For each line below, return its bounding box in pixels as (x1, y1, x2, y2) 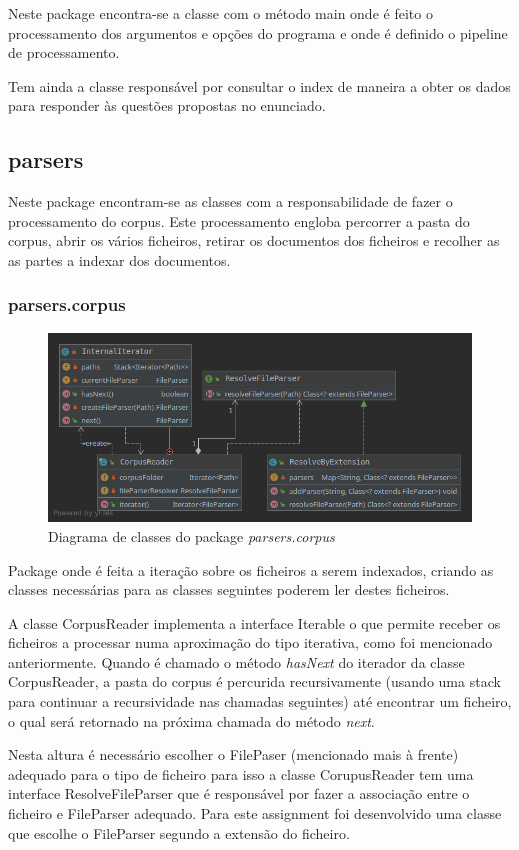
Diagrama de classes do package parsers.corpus (48, 525, 335, 546)
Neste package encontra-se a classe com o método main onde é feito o (8, 3, 433, 23)
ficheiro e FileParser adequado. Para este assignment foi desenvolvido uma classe (8, 803, 502, 824)
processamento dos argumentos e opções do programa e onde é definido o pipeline (8, 22, 508, 43)
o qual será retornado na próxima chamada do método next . (8, 710, 375, 731)
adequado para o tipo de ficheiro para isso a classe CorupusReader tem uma (8, 763, 474, 784)
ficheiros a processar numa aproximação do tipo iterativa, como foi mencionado (8, 632, 493, 653)
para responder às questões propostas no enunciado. (8, 95, 326, 116)
